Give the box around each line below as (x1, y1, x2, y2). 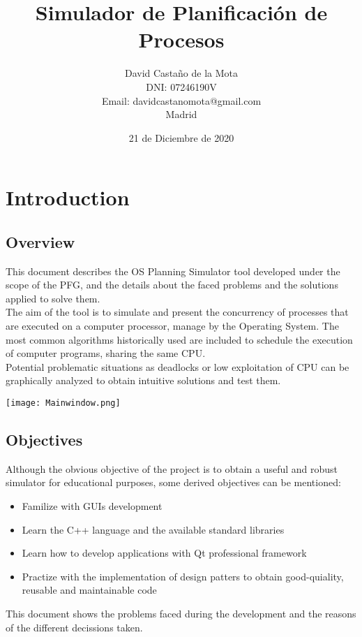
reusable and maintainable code (22, 583, 157, 597)
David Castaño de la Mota (124, 66, 239, 80)
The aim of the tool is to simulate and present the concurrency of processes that (6, 305, 349, 319)
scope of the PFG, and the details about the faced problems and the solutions (6, 277, 338, 292)
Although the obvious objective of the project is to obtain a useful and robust (6, 461, 338, 476)
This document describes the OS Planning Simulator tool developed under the (6, 263, 340, 278)
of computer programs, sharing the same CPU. (6, 346, 206, 360)
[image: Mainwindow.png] (6, 398, 121, 409)
